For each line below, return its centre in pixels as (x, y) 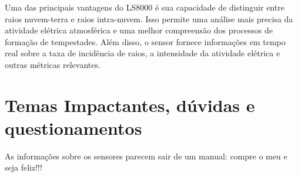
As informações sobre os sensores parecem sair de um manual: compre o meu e (146, 156)
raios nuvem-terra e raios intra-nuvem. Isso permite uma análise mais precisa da (149, 18)
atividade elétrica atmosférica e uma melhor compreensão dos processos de (139, 30)
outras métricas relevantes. (53, 64)
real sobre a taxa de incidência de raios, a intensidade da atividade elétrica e (143, 53)
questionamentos (73, 127)
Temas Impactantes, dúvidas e (130, 105)
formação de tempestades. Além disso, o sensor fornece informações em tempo (145, 41)
